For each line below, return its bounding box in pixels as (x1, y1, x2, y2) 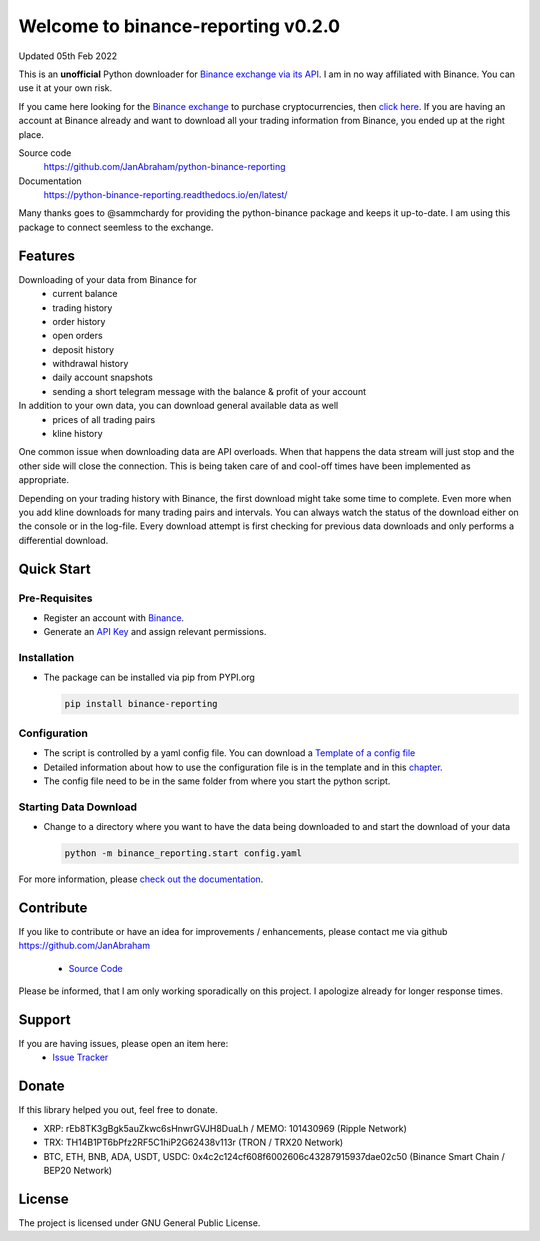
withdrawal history (52, 358, 129, 370)
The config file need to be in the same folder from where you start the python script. (43, 775, 391, 787)
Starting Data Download (18, 800, 137, 814)
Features (18, 247, 75, 264)
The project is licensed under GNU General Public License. (18, 1216, 261, 1229)
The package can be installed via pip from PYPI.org (43, 671, 255, 684)
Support (18, 1011, 71, 1028)
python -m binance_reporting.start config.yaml (64, 848, 302, 859)
